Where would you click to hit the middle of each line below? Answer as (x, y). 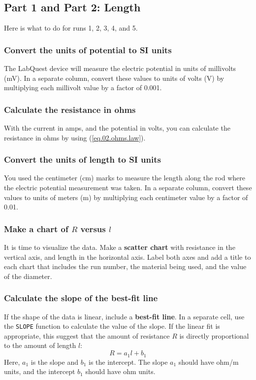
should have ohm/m (208, 362)
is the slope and (54, 362)
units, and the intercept (40, 371)
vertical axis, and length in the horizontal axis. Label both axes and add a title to (128, 257)
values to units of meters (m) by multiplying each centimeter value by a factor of (126, 197)
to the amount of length (40, 345)
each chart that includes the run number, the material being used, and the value (125, 266)
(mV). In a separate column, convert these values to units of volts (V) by (114, 78)
